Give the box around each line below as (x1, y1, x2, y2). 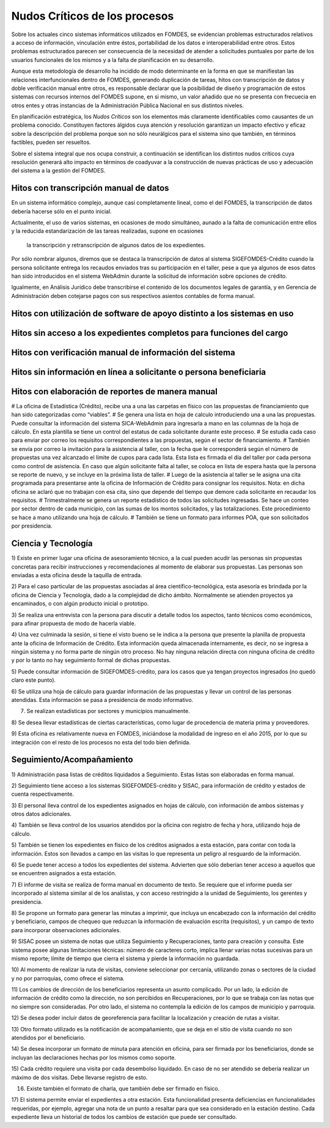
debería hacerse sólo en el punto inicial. (11, 207, 112, 215)
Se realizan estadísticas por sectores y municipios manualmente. (26, 708, 191, 715)
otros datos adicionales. (11, 810, 72, 818)
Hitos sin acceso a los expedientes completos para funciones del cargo (11, 327, 288, 338)
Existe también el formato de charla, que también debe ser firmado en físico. (26, 1085, 220, 1092)
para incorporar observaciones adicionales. (11, 926, 122, 933)
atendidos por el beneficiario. (11, 1034, 86, 1042)
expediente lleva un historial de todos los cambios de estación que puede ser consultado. (11, 1113, 238, 1121)
